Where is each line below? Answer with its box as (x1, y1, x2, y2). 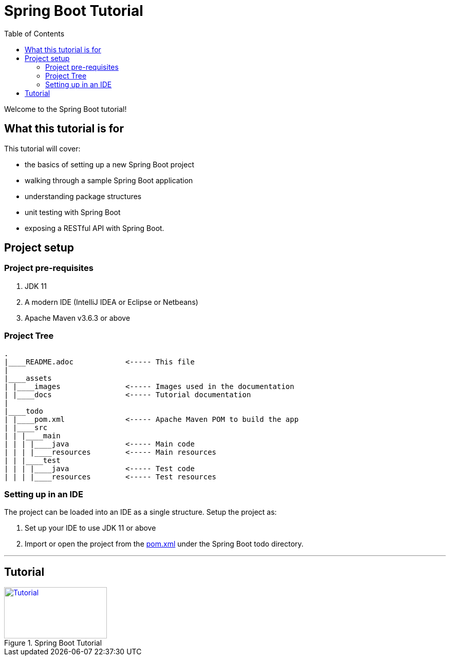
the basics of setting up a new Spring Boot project (25, 160, 194, 169)
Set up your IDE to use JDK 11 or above (25, 523, 156, 533)
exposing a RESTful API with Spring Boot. (25, 223, 164, 232)
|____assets (4, 374, 52, 382)
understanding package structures (25, 191, 142, 201)
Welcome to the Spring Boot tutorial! (4, 104, 127, 113)
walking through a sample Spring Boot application (25, 176, 193, 185)
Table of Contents (4, 29, 65, 38)
